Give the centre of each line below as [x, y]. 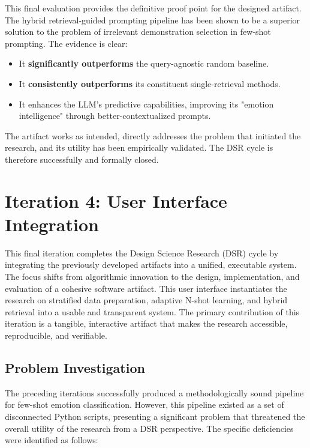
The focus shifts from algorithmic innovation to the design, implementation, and [152, 277]
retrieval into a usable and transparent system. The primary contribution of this [152, 311]
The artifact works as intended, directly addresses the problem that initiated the [153, 135]
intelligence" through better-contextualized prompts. [115, 116]
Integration [52, 224]
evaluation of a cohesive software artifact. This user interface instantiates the [146, 288]
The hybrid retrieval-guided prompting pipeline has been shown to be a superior [153, 20]
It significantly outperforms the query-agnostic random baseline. [144, 63]
